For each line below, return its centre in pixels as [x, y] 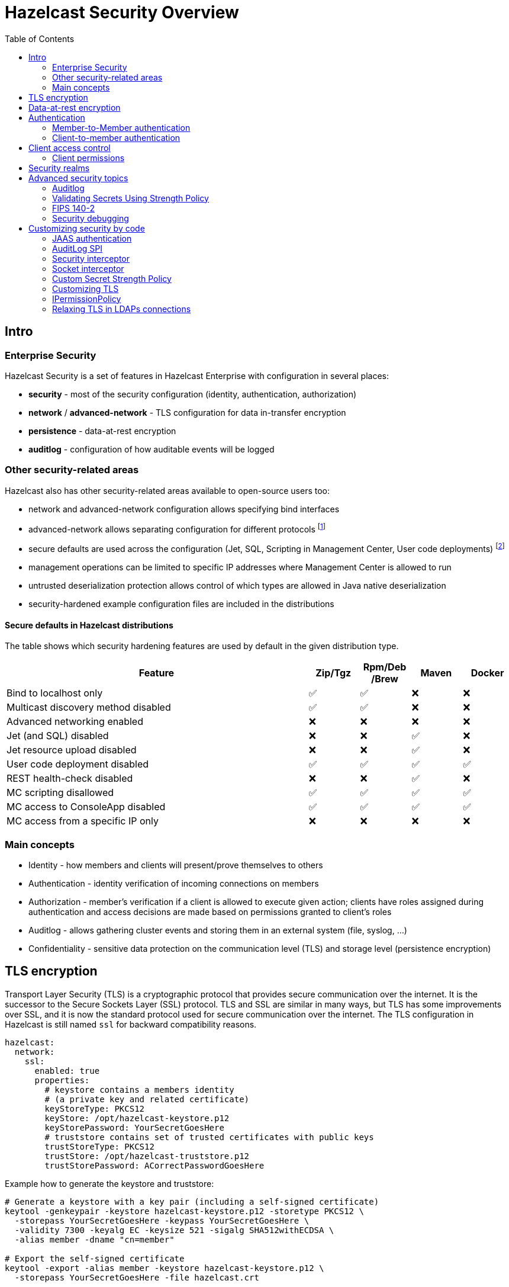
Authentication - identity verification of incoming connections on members [174, 883]
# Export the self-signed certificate [95, 1258]
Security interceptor [91, 258]
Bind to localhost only [55, 693]
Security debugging [91, 218]
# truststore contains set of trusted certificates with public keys [209, 1137]
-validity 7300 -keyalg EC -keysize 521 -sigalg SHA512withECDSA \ [174, 1230]
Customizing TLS [86, 288]
